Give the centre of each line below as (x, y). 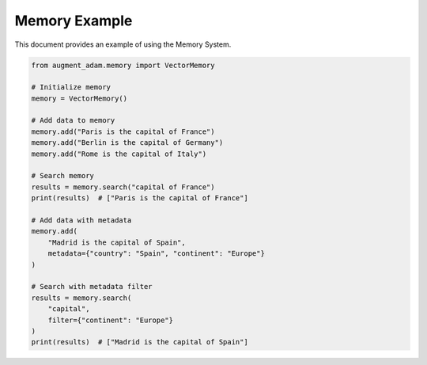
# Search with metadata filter (92, 287)
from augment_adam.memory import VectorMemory (123, 65)
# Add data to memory (73, 120)
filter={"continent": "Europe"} (111, 320)
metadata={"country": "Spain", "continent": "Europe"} (156, 254)
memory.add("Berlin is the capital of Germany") (127, 143)
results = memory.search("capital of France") (123, 187)
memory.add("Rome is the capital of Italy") (119, 154)
